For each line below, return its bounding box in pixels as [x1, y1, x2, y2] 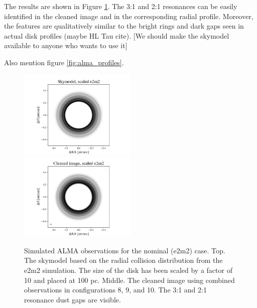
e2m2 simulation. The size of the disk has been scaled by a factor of [24, 264, 232, 275]
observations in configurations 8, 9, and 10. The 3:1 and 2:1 [24, 284, 207, 295]
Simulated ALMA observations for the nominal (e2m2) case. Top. [24, 245, 225, 255]
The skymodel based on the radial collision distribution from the [24, 255, 223, 265]
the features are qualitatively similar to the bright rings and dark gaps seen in [4, 21, 244, 31]
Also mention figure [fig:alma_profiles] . [4, 57, 124, 67]
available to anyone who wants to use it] [4, 40, 127, 51]
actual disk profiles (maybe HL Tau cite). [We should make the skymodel [4, 30, 229, 41]
